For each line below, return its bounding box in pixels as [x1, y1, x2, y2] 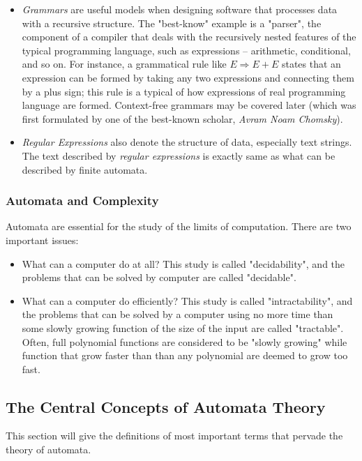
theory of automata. [6, 442, 91, 457]
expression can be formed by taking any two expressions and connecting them [22, 70, 354, 84]
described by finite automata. [22, 162, 148, 176]
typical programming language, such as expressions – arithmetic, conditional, [22, 43, 351, 57]
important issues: [6, 232, 79, 247]
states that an [281, 56, 341, 71]
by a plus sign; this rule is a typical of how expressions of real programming [22, 84, 346, 98]
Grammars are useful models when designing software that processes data [22, 2, 338, 16]
